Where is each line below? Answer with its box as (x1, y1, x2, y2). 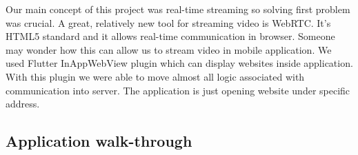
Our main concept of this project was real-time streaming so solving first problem (6, 2, 350, 16)
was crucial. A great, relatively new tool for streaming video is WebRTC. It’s (6, 15, 331, 30)
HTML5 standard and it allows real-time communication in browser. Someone (6, 29, 335, 43)
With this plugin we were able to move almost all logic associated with (6, 69, 305, 83)
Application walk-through (6, 130, 192, 152)
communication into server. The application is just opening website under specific (6, 83, 350, 97)
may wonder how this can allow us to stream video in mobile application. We (6, 42, 332, 56)
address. (6, 96, 40, 111)
